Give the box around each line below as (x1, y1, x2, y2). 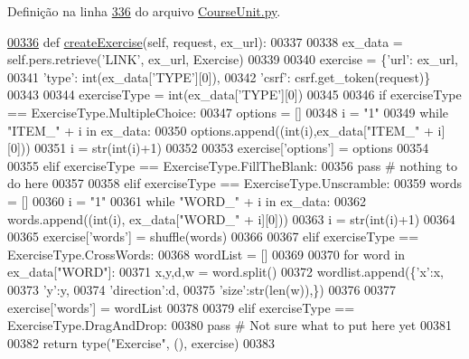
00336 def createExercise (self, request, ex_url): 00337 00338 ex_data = (7, 32, 403, 51)
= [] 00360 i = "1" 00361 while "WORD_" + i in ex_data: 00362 (7, 191, 367, 210)
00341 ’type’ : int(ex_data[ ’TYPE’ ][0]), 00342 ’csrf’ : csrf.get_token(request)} (7, 67, 431, 86)
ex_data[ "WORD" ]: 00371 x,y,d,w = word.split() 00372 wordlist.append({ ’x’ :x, (7, 262, 444, 281)
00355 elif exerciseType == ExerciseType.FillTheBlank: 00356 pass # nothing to (7, 156, 457, 175)
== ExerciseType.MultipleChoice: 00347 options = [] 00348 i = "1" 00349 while (7, 102, 449, 121)
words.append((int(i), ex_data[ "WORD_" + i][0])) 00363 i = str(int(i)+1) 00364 (7, 209, 455, 228)
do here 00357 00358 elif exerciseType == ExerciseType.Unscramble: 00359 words (7, 174, 463, 193)
